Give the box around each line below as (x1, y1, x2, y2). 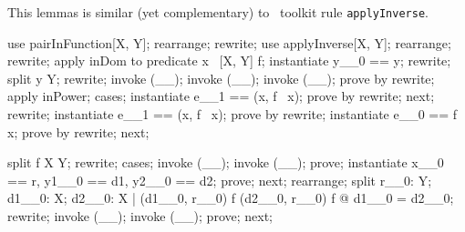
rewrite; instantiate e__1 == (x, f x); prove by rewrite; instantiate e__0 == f (7, 105, 458, 124)
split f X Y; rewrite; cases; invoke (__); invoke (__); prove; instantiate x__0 (7, 153, 444, 172)
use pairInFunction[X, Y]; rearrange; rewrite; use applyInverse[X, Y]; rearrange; (7, 33, 451, 52)
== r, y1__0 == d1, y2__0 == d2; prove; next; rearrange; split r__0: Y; (7, 170, 432, 189)
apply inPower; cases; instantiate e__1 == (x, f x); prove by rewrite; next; (7, 86, 435, 106)
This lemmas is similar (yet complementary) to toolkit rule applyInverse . (7, 3, 429, 21)
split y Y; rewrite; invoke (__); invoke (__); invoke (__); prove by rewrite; (7, 68, 435, 87)
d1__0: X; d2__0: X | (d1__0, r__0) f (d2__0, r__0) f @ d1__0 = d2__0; (7, 188, 454, 207)
